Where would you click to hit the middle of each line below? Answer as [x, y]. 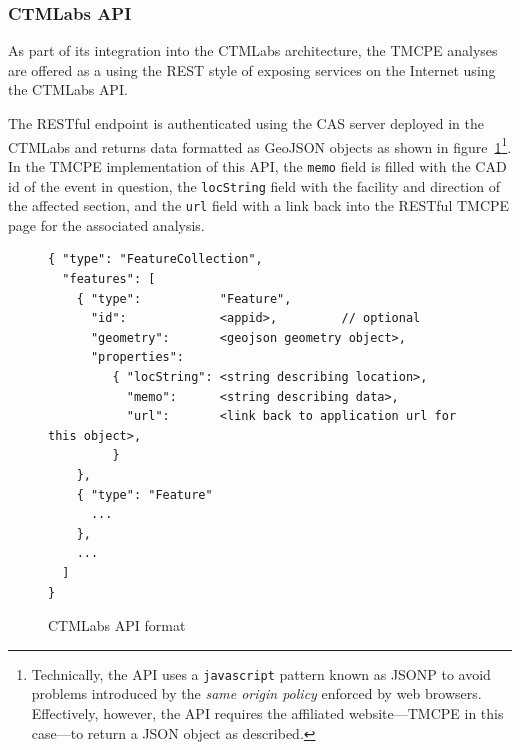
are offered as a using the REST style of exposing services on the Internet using [252, 69]
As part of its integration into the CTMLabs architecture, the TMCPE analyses [253, 50]
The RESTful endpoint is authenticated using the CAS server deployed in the [246, 123]
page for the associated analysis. [106, 224]
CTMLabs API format [117, 625]
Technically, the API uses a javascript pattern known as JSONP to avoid [261, 673]
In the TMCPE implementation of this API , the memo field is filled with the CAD [257, 165]
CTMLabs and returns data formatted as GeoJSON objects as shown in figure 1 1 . [260, 145]
